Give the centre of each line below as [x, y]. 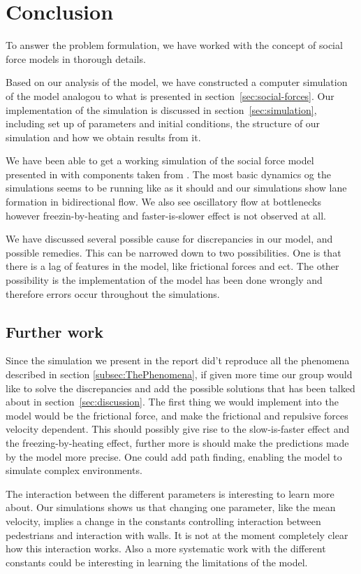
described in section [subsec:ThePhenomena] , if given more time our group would [179, 374]
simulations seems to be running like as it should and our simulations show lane [176, 188]
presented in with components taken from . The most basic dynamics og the [168, 174]
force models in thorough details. [76, 58]
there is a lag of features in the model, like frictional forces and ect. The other [172, 266]
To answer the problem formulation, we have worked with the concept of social [174, 45]
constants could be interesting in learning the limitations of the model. [157, 562]
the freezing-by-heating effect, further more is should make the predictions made [177, 442]
